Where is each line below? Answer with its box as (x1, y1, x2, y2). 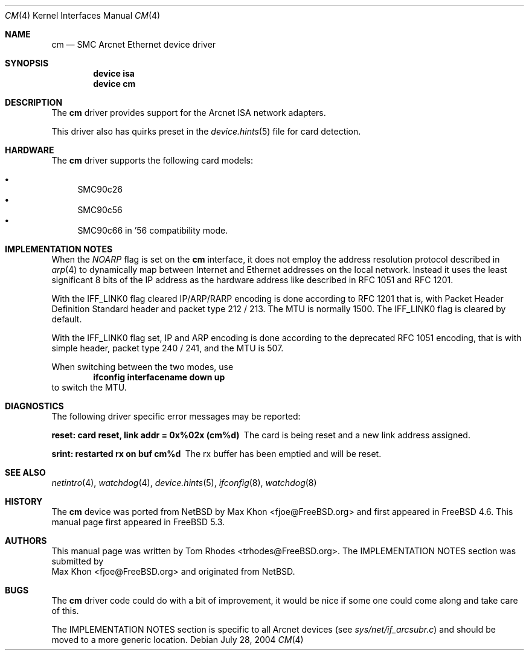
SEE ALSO (5, 467, 46, 478)
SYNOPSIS (5, 58, 49, 68)
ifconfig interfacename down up (93, 372, 225, 382)
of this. (51, 605, 79, 616)
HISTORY (5, 496, 43, 506)
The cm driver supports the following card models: (51, 155, 254, 165)
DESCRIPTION (5, 97, 63, 107)
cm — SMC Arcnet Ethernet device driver (51, 39, 216, 50)
